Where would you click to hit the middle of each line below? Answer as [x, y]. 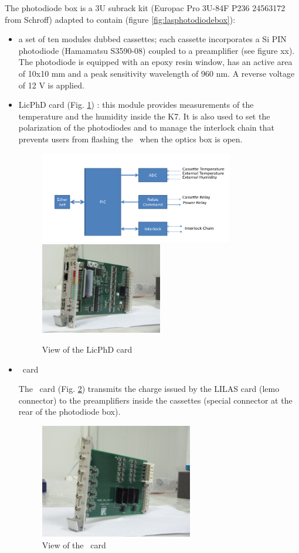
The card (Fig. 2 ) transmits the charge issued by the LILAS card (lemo [149, 389]
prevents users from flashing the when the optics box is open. [130, 139]
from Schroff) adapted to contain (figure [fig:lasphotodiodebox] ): [120, 19]
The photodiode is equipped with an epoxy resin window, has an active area [155, 62]
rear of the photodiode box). [69, 412]
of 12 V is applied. [51, 85]
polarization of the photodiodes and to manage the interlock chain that [146, 127]
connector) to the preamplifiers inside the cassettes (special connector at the [155, 400]
